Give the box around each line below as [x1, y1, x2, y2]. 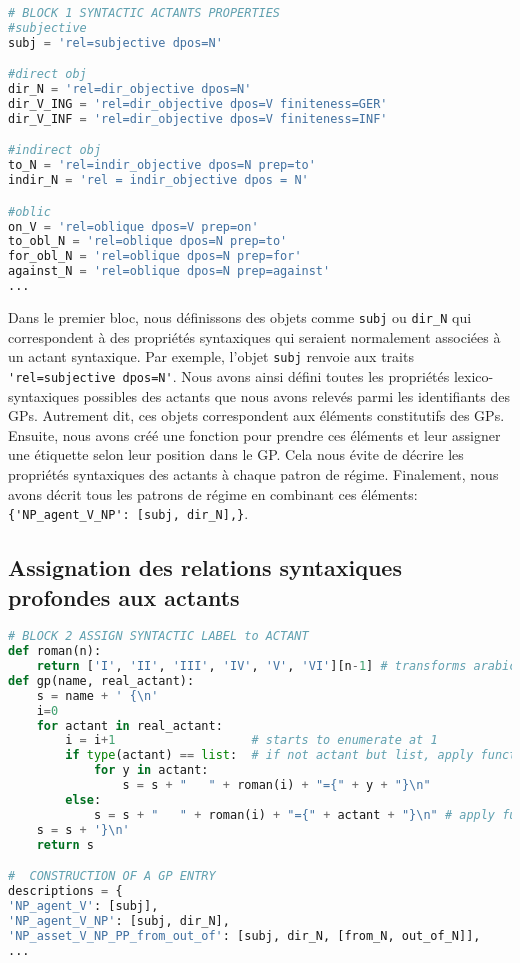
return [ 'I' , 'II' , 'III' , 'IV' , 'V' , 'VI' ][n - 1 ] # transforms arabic [36, 659, 517, 674]
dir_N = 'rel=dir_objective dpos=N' [8, 82, 252, 97]
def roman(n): [8, 644, 102, 659]
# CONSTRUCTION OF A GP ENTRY [8, 869, 216, 884]
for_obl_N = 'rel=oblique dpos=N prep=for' [8, 249, 302, 264]
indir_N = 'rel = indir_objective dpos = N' [8, 173, 309, 188]
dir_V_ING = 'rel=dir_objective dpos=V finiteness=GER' [8, 97, 388, 112]
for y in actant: [93, 763, 209, 778]
